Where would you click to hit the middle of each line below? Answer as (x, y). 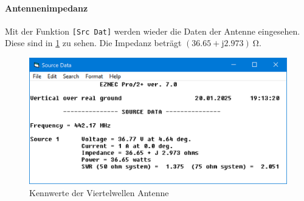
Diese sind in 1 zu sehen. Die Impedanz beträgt (93, 43)
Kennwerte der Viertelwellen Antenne (99, 192)
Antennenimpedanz (47, 8)
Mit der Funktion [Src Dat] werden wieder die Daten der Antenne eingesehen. (153, 31)
